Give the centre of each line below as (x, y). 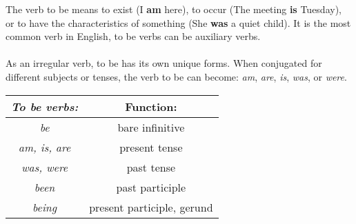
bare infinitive (151, 127)
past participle (151, 187)
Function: (151, 106)
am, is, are (44, 147)
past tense (151, 167)
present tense (151, 147)
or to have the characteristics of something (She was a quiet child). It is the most (178, 22)
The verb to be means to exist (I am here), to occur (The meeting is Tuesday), (174, 9)
